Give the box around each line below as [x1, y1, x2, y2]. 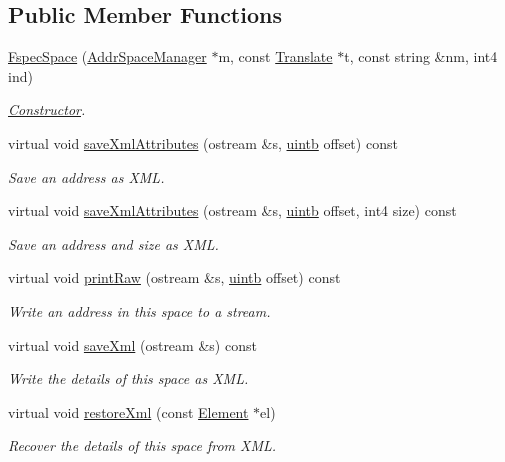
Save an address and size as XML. [8, 233, 219, 254]
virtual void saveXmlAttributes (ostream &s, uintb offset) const [8, 132, 398, 153]
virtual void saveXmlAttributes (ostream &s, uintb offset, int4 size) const [8, 200, 457, 221]
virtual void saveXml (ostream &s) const [8, 334, 257, 355]
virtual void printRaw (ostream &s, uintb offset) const [8, 267, 341, 288]
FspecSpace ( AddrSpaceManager [8, 46, 207, 67]
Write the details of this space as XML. [8, 368, 249, 389]
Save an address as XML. [8, 166, 165, 187]
